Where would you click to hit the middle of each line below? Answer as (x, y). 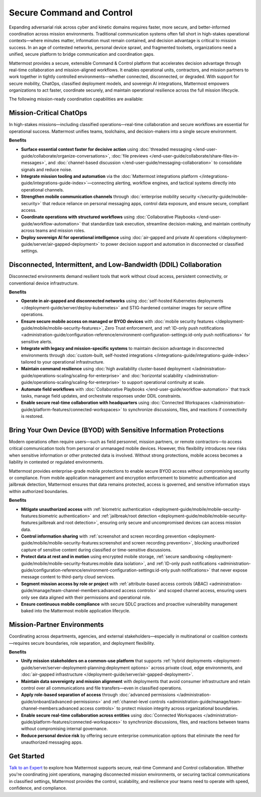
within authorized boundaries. (39, 491)
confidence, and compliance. (38, 788)
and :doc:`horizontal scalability (152, 375)
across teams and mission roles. (53, 231)
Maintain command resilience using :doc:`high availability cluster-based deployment (106, 369)
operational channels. (43, 190)
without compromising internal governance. (65, 729)
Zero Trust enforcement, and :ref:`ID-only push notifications (164, 328)
